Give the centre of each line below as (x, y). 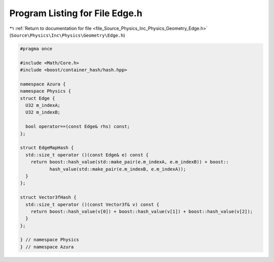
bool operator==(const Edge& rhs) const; (78, 127)
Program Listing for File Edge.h (76, 13)
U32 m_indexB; (43, 112)
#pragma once (36, 49)
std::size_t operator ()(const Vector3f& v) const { (92, 204)
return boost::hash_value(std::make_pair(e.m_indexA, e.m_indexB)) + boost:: (130, 162)
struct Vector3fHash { (48, 198)
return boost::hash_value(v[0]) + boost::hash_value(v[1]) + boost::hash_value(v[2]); (142, 211)
